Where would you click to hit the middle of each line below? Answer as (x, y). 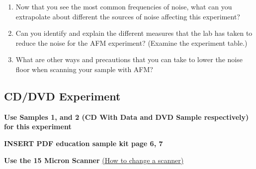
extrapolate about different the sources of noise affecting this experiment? (128, 16)
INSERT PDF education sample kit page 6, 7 (84, 143)
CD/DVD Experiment (62, 96)
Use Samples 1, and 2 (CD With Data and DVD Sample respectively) (127, 117)
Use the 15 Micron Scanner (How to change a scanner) (94, 160)
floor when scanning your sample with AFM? (84, 69)
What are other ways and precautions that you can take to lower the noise (129, 59)
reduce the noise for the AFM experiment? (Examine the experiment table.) (131, 42)
